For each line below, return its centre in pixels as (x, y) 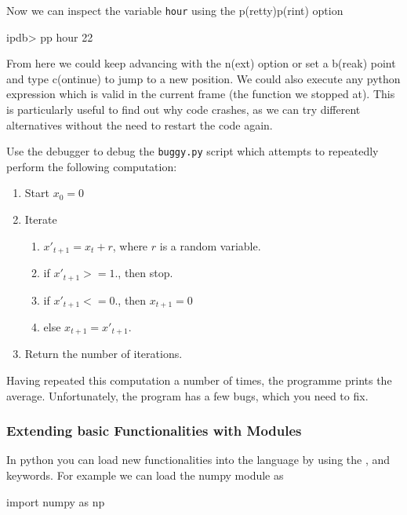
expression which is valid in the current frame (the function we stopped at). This (201, 94)
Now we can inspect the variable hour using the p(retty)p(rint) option (175, 10)
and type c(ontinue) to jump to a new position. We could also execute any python (203, 78)
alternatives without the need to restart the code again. (140, 124)
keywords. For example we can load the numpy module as (145, 475)
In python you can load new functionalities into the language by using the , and (198, 460)
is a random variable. (210, 245)
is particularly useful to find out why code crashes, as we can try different (184, 110)
